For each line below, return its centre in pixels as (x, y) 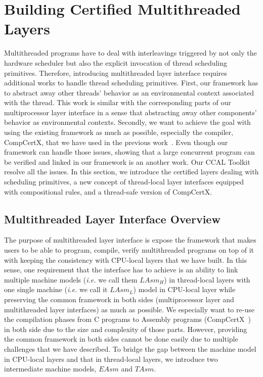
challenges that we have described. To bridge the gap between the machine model (130, 348)
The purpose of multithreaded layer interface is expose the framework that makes (130, 240)
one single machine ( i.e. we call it (56, 289)
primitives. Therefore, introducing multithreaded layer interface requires (116, 73)
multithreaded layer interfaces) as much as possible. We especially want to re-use (129, 309)
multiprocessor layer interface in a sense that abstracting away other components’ (130, 112)
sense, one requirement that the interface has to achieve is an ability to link (121, 270)
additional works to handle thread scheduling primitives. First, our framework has (131, 83)
